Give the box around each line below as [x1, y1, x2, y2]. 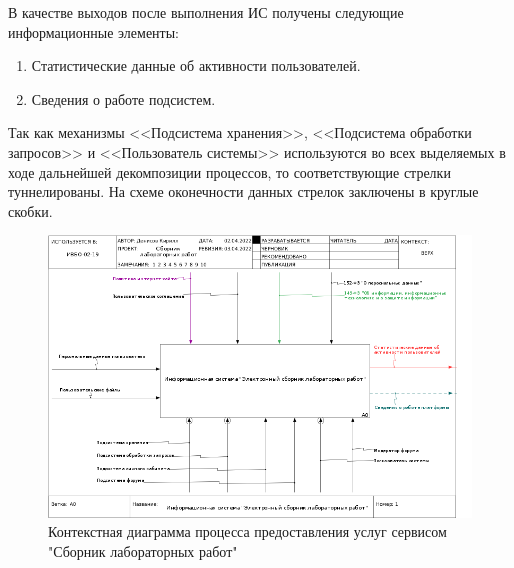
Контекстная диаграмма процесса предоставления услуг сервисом [48, 521, 447, 542]
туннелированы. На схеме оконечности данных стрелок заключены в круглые [8, 181, 479, 202]
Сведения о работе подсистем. [31, 88, 216, 109]
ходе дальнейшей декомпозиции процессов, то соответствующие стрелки [8, 161, 451, 182]
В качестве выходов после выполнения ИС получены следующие [8, 2, 404, 22]
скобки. [8, 200, 53, 221]
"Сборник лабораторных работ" [48, 540, 238, 561]
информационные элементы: [8, 21, 180, 42]
